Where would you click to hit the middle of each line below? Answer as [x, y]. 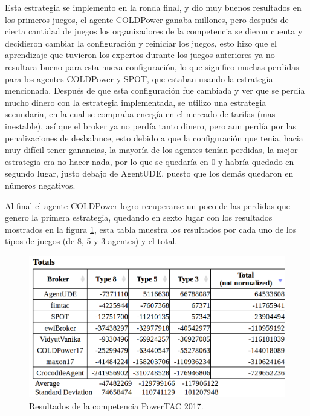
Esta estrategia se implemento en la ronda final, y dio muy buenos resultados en [153, 7]
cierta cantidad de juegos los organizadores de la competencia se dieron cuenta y [154, 31]
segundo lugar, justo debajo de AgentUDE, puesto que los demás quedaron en [149, 173]
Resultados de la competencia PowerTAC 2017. [116, 405]
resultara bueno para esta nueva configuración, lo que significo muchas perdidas [152, 66]
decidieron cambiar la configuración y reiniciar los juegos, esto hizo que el [141, 43]
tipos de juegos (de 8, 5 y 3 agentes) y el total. [91, 241]
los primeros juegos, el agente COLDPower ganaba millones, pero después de [147, 19]
